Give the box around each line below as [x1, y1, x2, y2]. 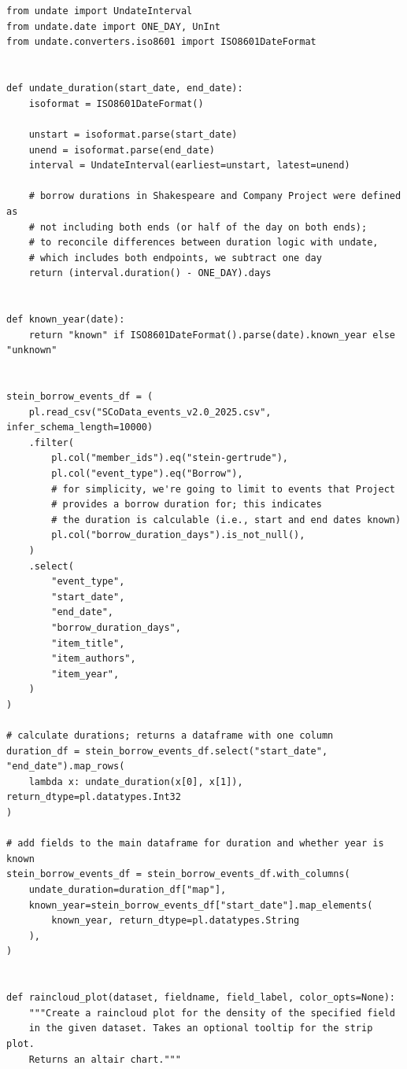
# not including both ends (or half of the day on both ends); [28, 221, 368, 233]
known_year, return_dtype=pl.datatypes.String [51, 915, 300, 927]
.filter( [28, 437, 74, 448]
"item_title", [51, 637, 125, 649]
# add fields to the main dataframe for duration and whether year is [6, 838, 384, 850]
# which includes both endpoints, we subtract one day [28, 252, 322, 264]
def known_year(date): [6, 314, 125, 326]
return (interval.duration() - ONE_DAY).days [28, 267, 272, 279]
